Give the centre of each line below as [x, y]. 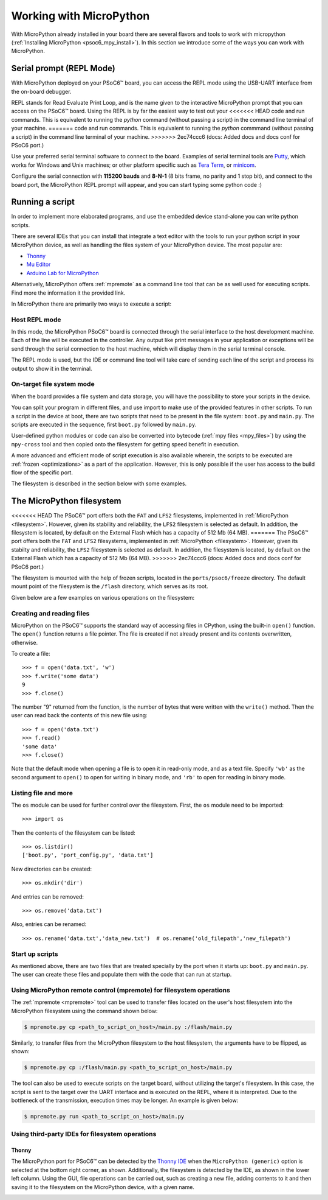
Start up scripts [35, 954]
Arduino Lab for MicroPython [63, 273]
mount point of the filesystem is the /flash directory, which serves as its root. [110, 586]
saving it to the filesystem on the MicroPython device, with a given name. [103, 1187]
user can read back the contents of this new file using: [80, 715]
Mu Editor [39, 264]
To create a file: [31, 654]
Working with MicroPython [80, 16]
